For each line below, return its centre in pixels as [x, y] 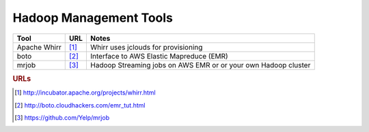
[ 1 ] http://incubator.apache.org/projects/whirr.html [85, 93]
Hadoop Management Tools [93, 18]
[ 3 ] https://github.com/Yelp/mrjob [62, 117]
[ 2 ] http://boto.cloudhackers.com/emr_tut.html [80, 105]
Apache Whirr [39, 47]
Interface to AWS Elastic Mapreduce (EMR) [159, 56]
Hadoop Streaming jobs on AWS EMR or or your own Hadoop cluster [200, 65]
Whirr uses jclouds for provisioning [146, 47]
